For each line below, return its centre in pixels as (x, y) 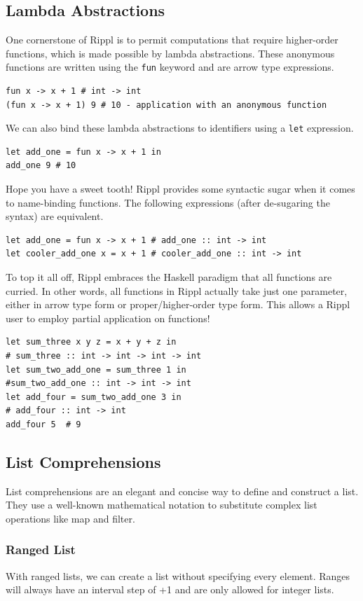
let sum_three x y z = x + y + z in (91, 342)
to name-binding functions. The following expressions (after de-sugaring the (168, 202)
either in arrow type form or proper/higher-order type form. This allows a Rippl (178, 304)
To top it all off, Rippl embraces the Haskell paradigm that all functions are (169, 277)
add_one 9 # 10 (41, 166)
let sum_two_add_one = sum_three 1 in (96, 369)
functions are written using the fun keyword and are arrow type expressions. (170, 67)
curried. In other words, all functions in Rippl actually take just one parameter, (177, 290)
